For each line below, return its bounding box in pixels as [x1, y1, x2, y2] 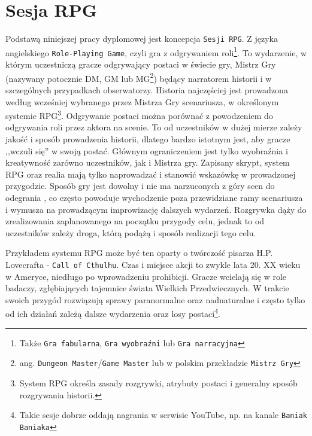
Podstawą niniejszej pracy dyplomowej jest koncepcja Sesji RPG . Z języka [5, 32, 278, 45]
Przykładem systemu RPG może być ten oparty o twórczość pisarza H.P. [5, 246, 273, 259]
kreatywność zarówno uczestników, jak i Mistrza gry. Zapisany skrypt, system [5, 156, 290, 169]
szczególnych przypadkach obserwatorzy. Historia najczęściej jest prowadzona [5, 83, 288, 96]
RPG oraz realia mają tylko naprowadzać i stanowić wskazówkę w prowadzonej [5, 167, 296, 180]
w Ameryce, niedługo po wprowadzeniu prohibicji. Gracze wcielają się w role [5, 270, 286, 282]
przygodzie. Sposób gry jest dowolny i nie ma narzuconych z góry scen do [5, 179, 275, 192]
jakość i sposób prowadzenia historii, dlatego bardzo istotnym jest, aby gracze [5, 132, 290, 145]
